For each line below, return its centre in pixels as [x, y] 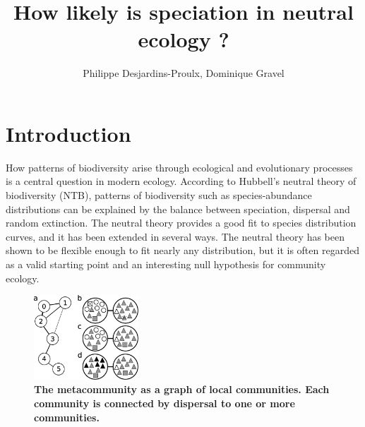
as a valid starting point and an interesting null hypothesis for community [166, 264]
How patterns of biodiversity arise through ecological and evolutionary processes [179, 167]
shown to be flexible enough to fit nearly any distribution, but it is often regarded [182, 250]
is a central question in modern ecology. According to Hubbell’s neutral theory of [181, 181]
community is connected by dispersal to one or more [164, 403]
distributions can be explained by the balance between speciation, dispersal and [178, 209]
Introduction [68, 133]
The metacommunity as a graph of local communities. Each [182, 389]
